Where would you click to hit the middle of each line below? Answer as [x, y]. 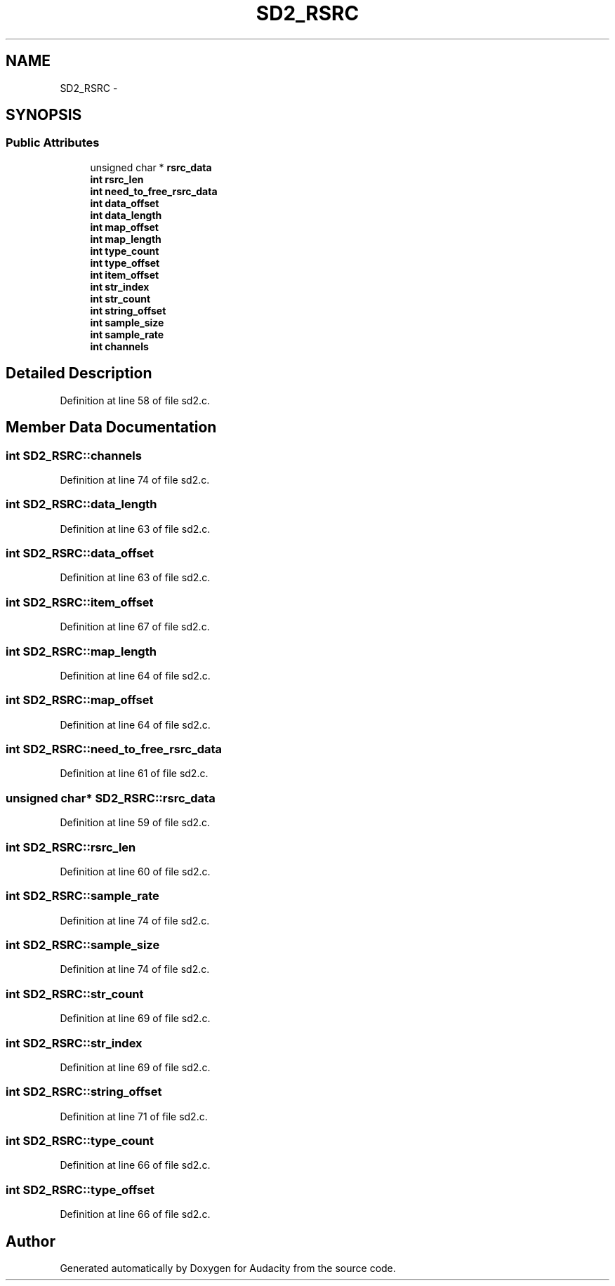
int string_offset [128, 310]
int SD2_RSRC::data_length [81, 504]
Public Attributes [53, 143]
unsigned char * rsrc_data [151, 167]
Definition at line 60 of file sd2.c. [135, 871]
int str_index [120, 286]
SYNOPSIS [44, 115]
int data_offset [125, 203]
